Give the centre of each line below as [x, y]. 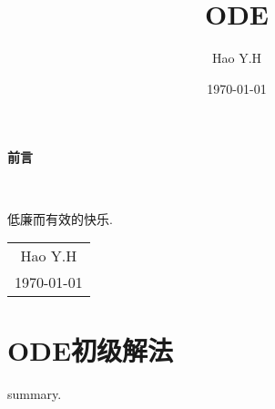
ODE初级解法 [91, 350]
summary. [35, 394]
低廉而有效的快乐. [60, 218]
